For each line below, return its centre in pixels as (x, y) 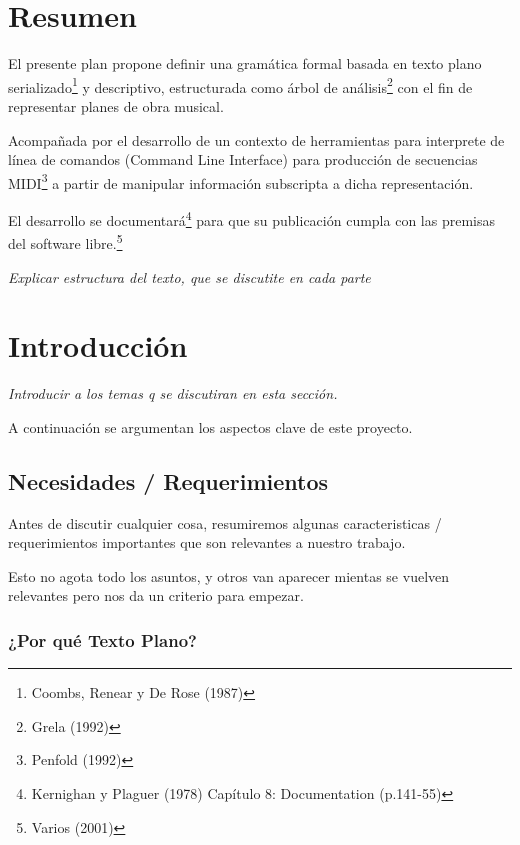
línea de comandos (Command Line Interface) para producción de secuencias (243, 159)
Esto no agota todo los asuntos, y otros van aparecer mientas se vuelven (229, 575)
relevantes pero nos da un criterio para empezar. (156, 595)
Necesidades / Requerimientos (168, 480)
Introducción (98, 345)
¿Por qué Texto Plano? (102, 639)
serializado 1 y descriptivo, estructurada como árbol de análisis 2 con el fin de (240, 85)
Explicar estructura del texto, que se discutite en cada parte (189, 276)
